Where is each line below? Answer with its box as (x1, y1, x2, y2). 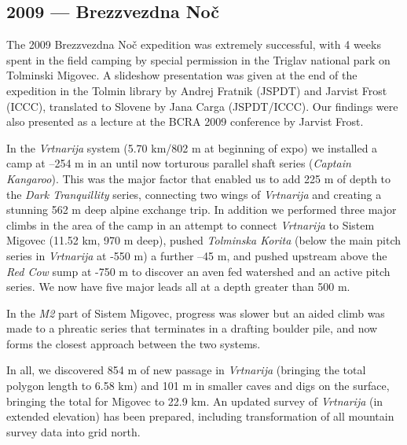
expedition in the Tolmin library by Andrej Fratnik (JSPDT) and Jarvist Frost (6, 82, 387, 98)
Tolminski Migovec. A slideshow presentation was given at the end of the (6, 67, 357, 83)
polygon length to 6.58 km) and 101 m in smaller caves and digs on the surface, (6, 377, 390, 394)
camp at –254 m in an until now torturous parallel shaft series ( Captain (6, 155, 351, 171)
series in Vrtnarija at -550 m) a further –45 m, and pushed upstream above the (6, 247, 387, 263)
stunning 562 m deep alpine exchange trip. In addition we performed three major (6, 201, 397, 218)
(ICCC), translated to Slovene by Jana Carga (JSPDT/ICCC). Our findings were (6, 97, 398, 114)
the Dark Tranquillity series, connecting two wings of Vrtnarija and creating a (6, 186, 382, 202)
